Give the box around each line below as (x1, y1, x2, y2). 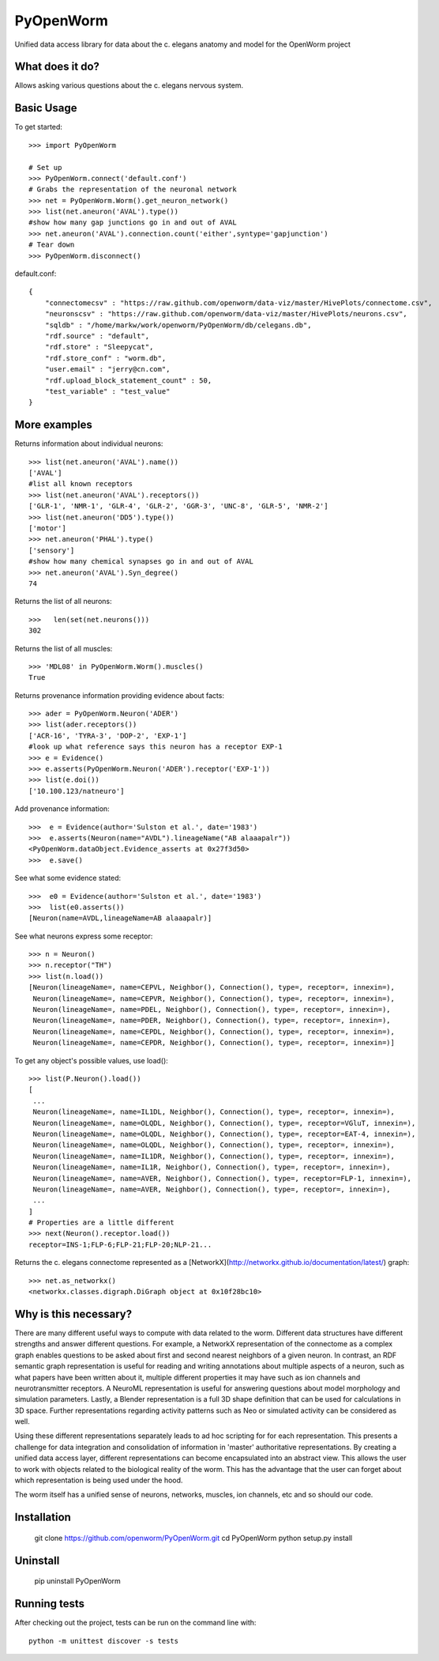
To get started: (14, 123, 63, 132)
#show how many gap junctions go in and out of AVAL (28, 218, 237, 227)
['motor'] (28, 523, 66, 533)
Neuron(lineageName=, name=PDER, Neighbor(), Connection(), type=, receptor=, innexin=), (32, 1016, 391, 1025)
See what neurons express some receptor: (14, 931, 153, 941)
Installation (14, 1511, 71, 1524)
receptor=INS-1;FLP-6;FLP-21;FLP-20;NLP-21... (28, 1240, 212, 1249)
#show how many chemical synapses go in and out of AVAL (28, 557, 254, 566)
